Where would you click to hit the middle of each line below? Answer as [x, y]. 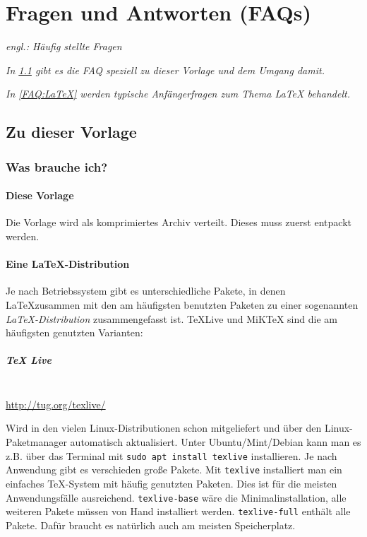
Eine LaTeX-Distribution [68, 264]
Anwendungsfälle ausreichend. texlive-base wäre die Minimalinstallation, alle [176, 497]
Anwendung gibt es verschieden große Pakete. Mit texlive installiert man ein [174, 470]
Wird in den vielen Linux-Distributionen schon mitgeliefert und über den [164, 428]
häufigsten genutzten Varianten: [74, 332]
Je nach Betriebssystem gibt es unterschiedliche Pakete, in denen [146, 291]
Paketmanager [36, 442]
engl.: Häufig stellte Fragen [64, 46]
